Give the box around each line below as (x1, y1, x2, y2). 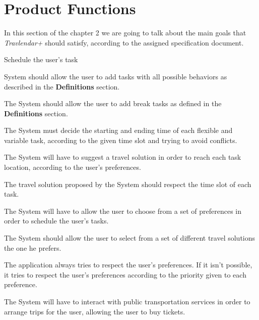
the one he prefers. (4, 242, 61, 253)
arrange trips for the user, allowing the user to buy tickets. (4, 306, 185, 316)
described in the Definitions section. (4, 81, 120, 92)
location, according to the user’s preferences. (4, 162, 141, 172)
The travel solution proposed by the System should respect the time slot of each (4, 178, 251, 189)
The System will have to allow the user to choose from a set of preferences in (4, 205, 242, 216)
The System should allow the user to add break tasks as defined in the (4, 98, 222, 109)
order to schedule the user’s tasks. (4, 215, 109, 226)
